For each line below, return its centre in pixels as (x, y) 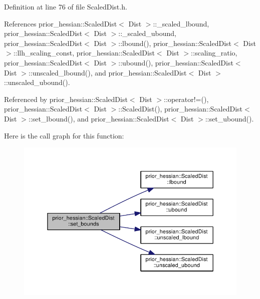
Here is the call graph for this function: (64, 135)
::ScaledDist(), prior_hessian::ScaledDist (181, 109)
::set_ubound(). (229, 118)
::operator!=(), (186, 99)
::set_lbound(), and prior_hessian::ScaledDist (99, 118)
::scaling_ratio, (214, 53)
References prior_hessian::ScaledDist (61, 23)
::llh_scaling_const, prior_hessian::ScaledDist (84, 53)
